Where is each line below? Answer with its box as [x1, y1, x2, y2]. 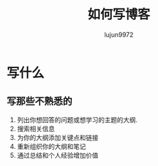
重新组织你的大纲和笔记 [16, 142, 86, 150]
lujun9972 [104, 30, 134, 39]
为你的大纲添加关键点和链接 [16, 133, 99, 142]
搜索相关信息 [16, 124, 55, 133]
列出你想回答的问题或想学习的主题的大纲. [16, 115, 138, 124]
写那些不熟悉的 [6, 95, 73, 107]
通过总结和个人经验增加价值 [16, 150, 99, 160]
